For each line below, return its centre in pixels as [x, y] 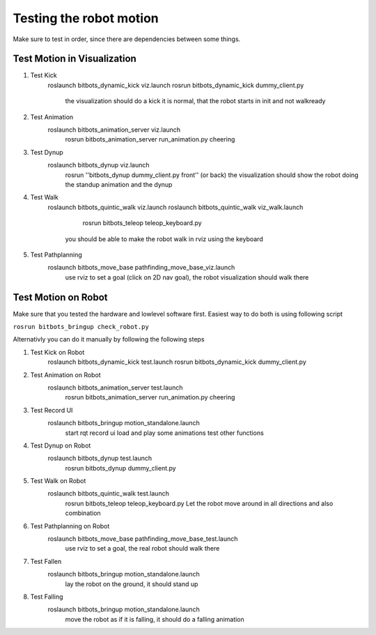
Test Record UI [52, 410]
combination [83, 513]
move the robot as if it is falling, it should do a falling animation [155, 619]
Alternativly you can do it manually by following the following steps [109, 339]
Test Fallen [46, 561]
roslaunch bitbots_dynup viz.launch [99, 165]
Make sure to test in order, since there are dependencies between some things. [127, 39]
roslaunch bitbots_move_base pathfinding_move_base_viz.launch [141, 268]
